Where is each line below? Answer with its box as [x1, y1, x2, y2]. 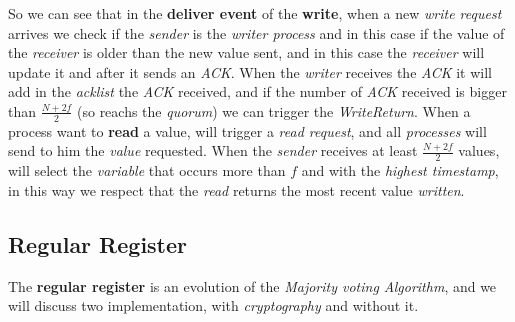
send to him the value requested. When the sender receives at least [8, 140, 418, 161]
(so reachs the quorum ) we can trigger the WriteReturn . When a [77, 100, 471, 121]
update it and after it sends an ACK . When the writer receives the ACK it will [8, 61, 492, 82]
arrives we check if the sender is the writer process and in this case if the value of [8, 22, 505, 43]
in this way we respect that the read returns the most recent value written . [8, 179, 465, 200]
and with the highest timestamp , [301, 160, 499, 181]
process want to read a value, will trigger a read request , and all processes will [8, 120, 487, 141]
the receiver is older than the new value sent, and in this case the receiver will [8, 42, 485, 63]
